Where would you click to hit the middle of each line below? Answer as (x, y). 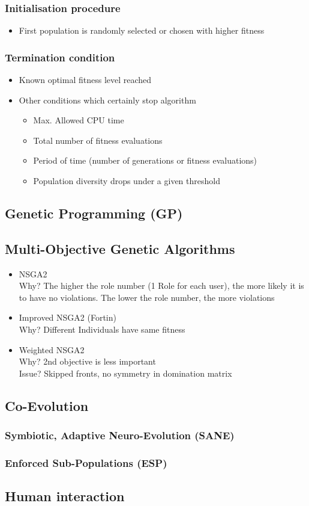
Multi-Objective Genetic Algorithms (120, 248)
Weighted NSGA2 (52, 349)
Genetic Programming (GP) (94, 213)
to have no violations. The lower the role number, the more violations (147, 297)
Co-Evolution (47, 405)
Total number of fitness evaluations (98, 140)
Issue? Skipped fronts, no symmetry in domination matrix (125, 373)
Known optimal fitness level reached (85, 80)
